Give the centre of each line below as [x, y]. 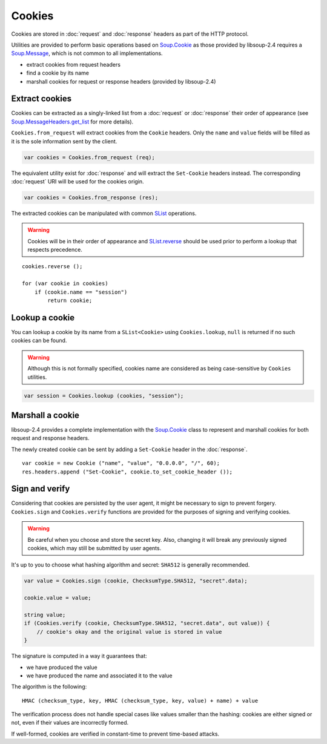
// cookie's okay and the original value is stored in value [129, 632]
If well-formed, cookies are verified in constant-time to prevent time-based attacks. [115, 734]
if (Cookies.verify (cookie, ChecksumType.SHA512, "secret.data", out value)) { [147, 623]
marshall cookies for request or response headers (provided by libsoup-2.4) [121, 81]
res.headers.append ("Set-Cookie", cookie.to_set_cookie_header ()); [127, 472]
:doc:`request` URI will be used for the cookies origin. [78, 181]
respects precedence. [55, 250]
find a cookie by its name [58, 73]
